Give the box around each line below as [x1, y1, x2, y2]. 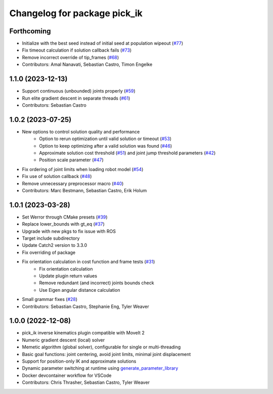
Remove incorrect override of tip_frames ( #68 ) [22, 54, 119, 60]
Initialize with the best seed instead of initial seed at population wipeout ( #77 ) [22, 40, 184, 47]
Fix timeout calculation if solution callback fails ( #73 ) [22, 47, 132, 53]
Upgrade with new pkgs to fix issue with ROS [22, 228, 116, 234]
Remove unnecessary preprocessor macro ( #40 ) [22, 180, 124, 187]
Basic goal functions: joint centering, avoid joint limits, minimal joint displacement [22, 351, 191, 357]
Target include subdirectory [22, 235, 80, 241]
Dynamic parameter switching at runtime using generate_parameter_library [22, 365, 178, 371]
